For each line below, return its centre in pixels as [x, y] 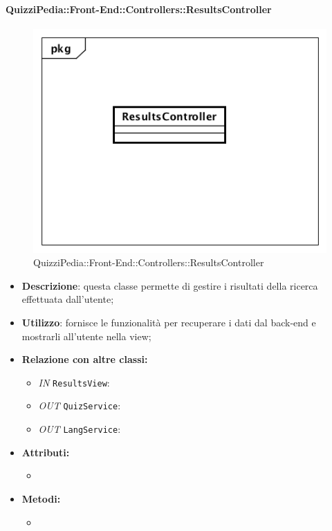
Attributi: [46, 452]
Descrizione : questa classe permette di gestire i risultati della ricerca [170, 285]
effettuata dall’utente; [68, 299]
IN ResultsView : [74, 382]
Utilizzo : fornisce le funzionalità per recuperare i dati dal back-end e [169, 323]
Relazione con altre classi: [85, 359]
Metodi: [41, 498]
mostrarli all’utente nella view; [86, 336]
